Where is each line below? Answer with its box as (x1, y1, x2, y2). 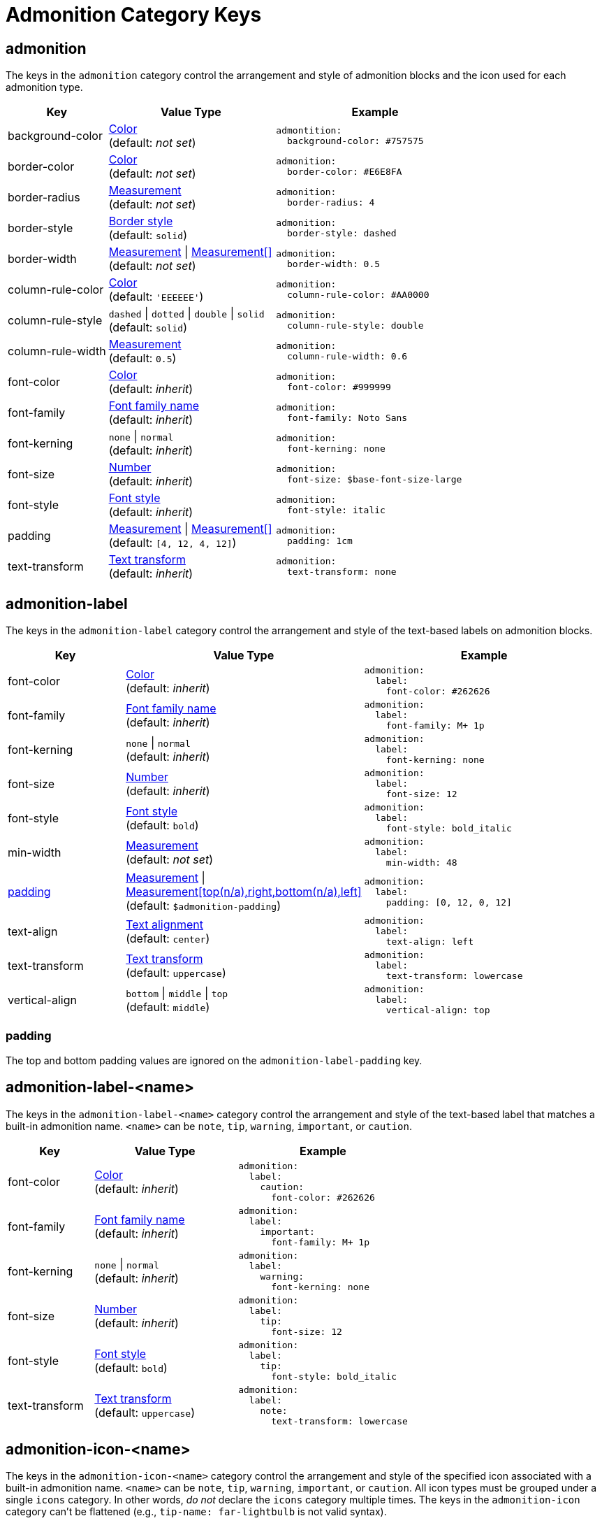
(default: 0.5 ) (108, 351, 177, 366)
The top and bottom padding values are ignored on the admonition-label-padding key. (6, 1054, 423, 1066)
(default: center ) (126, 931, 210, 945)
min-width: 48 (386, 857, 457, 868)
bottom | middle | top (126, 985, 228, 1000)
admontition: (276, 125, 342, 136)
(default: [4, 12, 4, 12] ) (108, 536, 237, 550)
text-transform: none (286, 566, 397, 578)
